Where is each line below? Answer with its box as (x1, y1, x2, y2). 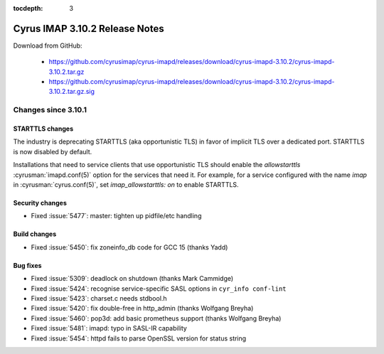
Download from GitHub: (13, 41, 82, 50)
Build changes (13, 230, 57, 238)
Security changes (13, 198, 68, 207)
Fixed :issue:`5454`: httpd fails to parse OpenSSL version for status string (31, 334, 247, 343)
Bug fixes (13, 261, 42, 269)
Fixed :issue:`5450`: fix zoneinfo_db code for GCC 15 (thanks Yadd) (31, 242, 228, 252)
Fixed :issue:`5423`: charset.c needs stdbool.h (31, 294, 167, 302)
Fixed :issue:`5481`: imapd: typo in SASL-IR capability (31, 324, 188, 333)
